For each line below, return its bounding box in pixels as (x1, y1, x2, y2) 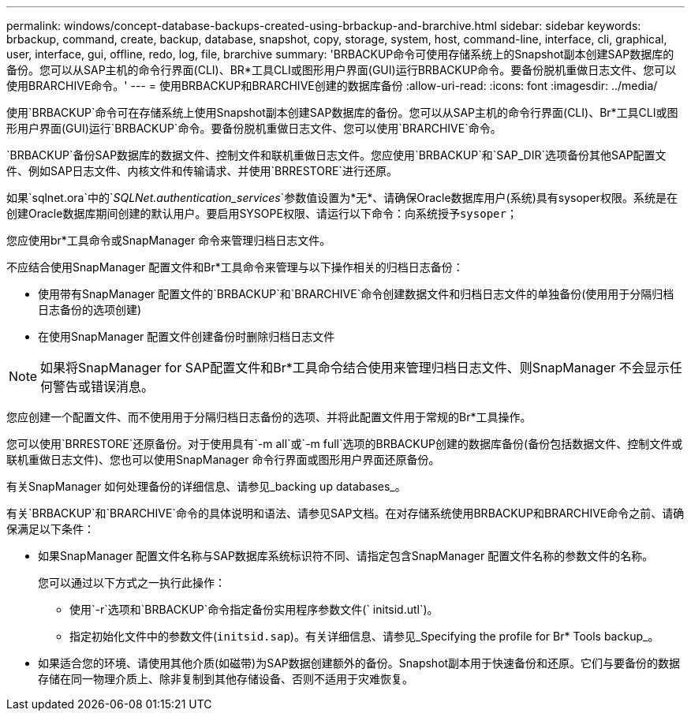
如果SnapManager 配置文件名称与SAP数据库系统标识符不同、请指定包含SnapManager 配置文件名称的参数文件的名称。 (38, 549, 654, 562)
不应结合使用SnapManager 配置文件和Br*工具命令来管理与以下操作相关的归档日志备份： (6, 260, 464, 274)
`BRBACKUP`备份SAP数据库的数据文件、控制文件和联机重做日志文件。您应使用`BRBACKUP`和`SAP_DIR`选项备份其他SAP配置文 (6, 148, 667, 162)
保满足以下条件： (6, 522, 95, 536)
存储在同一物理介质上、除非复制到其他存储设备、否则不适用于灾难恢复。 (38, 672, 413, 685)
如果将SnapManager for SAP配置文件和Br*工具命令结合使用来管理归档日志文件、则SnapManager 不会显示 (40, 360, 670, 375)
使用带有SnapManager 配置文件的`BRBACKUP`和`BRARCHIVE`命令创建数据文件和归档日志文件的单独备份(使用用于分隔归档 (38, 287, 674, 301)
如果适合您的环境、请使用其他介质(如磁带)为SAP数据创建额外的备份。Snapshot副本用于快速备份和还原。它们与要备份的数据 (38, 656, 681, 670)
